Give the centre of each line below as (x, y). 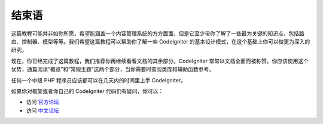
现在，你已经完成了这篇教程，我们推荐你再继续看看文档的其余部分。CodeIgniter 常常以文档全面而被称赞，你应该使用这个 (160, 61)
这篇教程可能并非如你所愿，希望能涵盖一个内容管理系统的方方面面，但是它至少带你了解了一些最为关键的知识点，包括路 (158, 33)
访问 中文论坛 (42, 110)
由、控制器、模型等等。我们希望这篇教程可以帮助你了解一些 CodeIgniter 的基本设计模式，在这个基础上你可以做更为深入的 (161, 41)
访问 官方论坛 (42, 102)
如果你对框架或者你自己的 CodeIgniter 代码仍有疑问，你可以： (87, 91)
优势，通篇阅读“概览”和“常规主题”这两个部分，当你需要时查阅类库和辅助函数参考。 (113, 69)
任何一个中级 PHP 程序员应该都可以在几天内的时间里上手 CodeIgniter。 (99, 80)
